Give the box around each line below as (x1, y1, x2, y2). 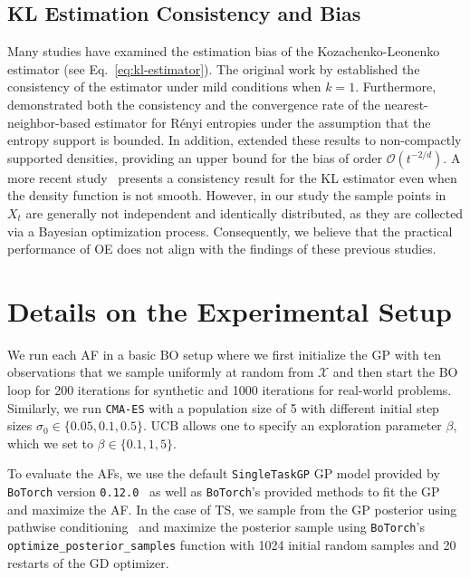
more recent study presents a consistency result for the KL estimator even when (7, 168, 457, 187)
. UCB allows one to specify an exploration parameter (143, 416, 442, 435)
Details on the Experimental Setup (7, 292, 452, 329)
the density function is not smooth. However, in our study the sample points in (7, 186, 446, 205)
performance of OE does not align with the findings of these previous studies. (7, 239, 436, 258)
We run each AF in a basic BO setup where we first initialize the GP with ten (7, 344, 441, 363)
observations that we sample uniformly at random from (7, 362, 314, 381)
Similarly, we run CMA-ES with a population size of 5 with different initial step (7, 398, 439, 417)
